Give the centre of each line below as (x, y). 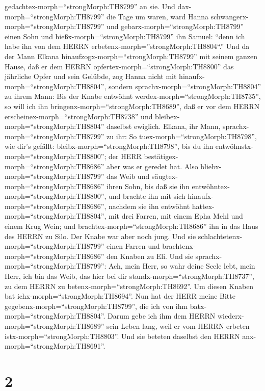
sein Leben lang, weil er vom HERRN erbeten (178, 326)
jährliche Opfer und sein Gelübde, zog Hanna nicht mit (91, 76)
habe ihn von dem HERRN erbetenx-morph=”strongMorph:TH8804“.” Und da (127, 46)
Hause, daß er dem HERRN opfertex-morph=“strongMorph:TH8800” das (119, 66)
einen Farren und (133, 246)
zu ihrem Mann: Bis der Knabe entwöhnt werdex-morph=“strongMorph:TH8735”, (133, 96)
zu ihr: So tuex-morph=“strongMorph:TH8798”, (182, 136)
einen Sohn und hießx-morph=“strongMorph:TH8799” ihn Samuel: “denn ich (125, 36)
